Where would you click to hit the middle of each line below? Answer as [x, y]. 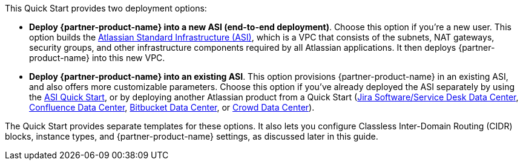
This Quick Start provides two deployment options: [106, 8]
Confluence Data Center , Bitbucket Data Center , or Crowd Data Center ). [172, 107]
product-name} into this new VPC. [97, 58]
